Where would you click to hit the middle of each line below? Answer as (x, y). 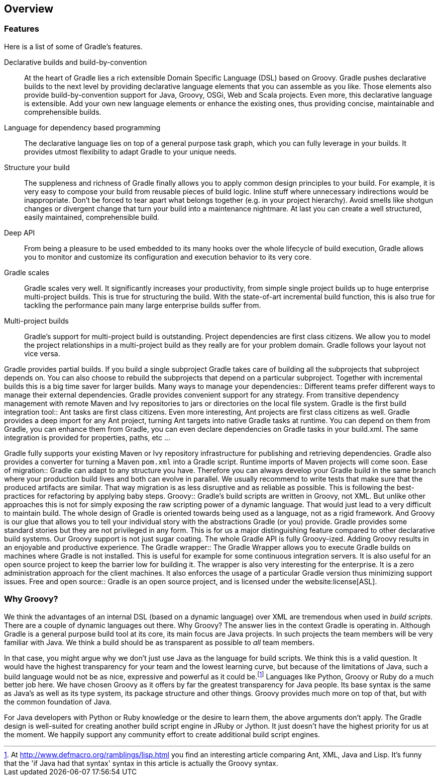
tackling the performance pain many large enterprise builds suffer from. (143, 305)
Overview (29, 9)
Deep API (20, 232)
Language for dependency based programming (82, 127)
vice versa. (42, 353)
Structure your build (37, 167)
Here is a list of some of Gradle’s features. (73, 46)
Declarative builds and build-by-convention (76, 62)
